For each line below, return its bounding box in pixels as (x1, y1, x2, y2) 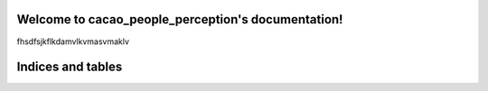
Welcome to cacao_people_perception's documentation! (16, 12, 343, 27)
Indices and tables (16, 59, 123, 75)
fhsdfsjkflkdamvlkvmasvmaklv (16, 36, 130, 47)
